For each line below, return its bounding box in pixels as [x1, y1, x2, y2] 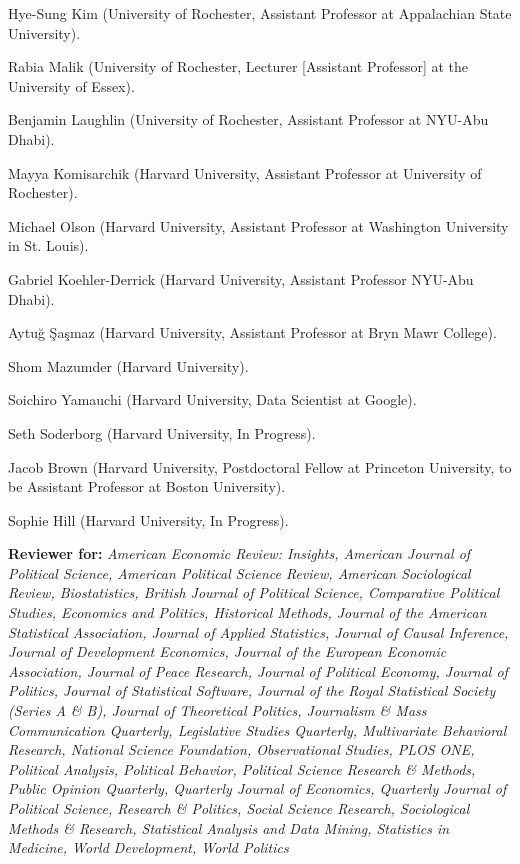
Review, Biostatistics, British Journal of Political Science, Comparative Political [8, 582, 500, 603]
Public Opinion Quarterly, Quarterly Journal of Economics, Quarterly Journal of [8, 778, 507, 799]
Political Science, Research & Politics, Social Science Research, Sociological [8, 798, 470, 818]
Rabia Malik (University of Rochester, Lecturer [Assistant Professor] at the [8, 56, 469, 77]
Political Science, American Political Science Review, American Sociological [8, 562, 471, 583]
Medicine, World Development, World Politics [8, 837, 289, 858]
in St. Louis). [8, 235, 89, 256]
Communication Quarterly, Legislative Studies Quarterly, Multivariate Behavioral [8, 719, 507, 740]
